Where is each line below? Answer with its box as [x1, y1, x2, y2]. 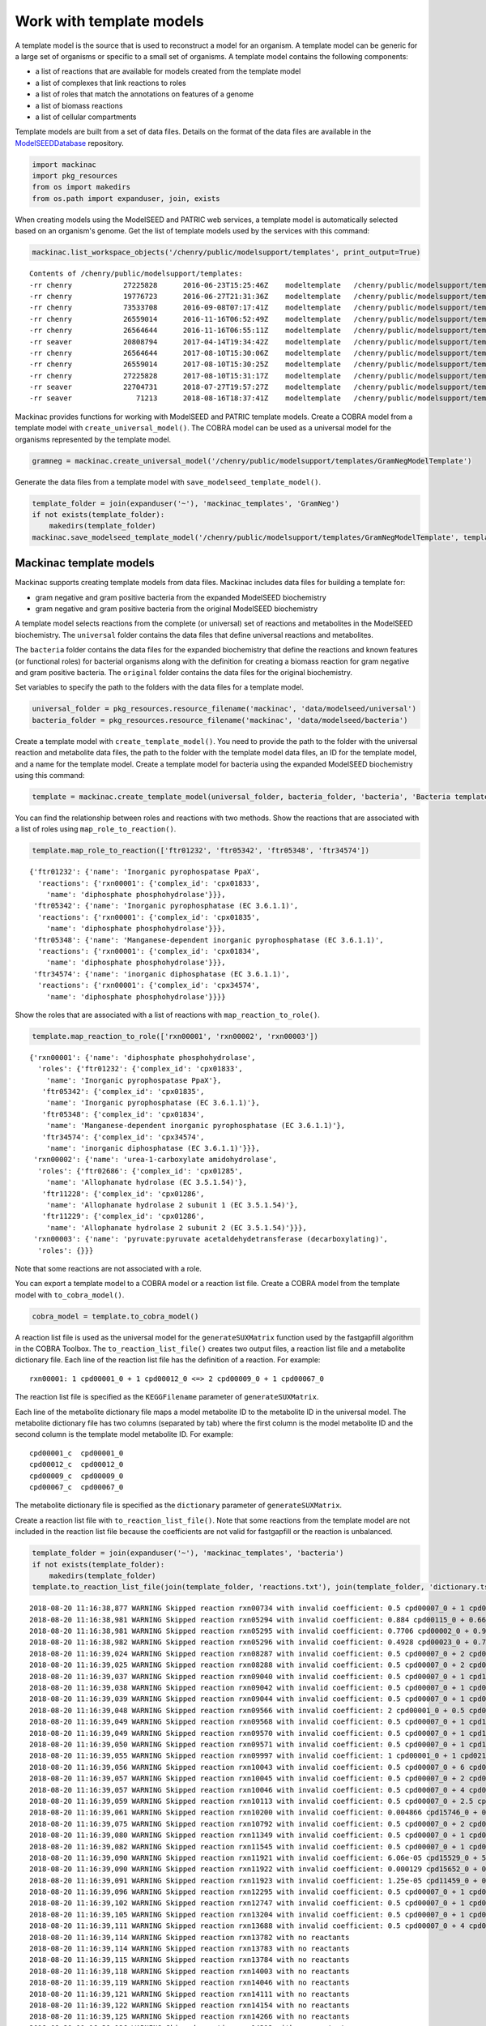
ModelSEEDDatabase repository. [15, 138, 125, 147]
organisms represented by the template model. [15, 434, 172, 444]
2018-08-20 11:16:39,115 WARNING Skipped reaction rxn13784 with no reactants [29, 1955, 350, 1964]
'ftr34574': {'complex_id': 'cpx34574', [41, 1132, 205, 1142]
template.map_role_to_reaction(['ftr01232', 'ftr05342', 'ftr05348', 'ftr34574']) [32, 846, 370, 855]
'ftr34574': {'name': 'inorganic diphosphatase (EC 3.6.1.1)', [33, 969, 291, 978]
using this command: [15, 770, 85, 780]
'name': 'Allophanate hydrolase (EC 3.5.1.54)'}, [45, 1178, 247, 1187]
